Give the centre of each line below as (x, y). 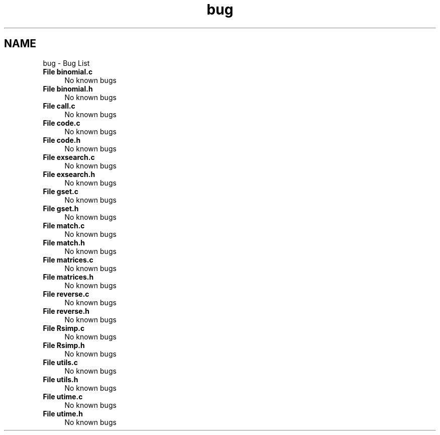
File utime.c (63, 396)
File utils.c (61, 362)
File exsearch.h (69, 174)
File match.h (64, 242)
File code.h (62, 140)
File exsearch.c (69, 157)
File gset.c (61, 191)
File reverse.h (66, 311)
